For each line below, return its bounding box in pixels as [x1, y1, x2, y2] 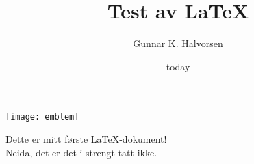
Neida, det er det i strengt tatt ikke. [5, 145, 157, 159]
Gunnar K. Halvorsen [133, 36, 223, 51]
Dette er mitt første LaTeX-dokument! [5, 131, 167, 146]
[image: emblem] [5, 112, 79, 122]
